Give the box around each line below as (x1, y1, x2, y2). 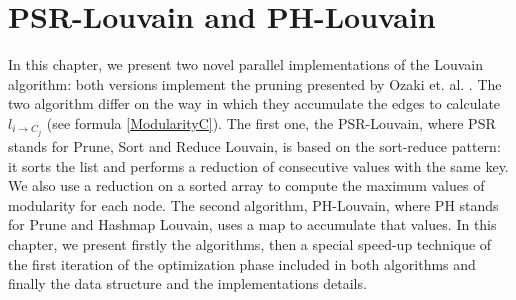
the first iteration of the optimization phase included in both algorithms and (8, 253, 476, 274)
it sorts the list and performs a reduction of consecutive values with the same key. (8, 155, 509, 176)
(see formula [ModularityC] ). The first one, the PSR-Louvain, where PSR (46, 112, 496, 133)
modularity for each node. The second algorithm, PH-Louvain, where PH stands (8, 194, 499, 215)
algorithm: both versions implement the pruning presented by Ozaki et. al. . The (8, 73, 502, 94)
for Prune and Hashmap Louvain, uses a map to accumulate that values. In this (8, 214, 497, 235)
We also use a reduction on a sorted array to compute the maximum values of (8, 175, 485, 196)
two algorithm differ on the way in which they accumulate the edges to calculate (8, 93, 501, 114)
